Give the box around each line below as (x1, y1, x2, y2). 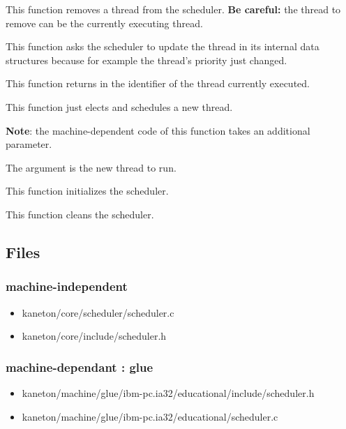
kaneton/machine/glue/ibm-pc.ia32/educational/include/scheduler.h (22, 385, 315, 400)
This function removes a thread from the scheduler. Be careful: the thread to (6, 2, 341, 16)
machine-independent (6, 278, 128, 295)
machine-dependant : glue (6, 358, 153, 375)
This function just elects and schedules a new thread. (6, 99, 233, 114)
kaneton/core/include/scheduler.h (22, 329, 167, 343)
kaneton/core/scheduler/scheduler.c (22, 305, 174, 319)
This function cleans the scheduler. (6, 206, 154, 221)
